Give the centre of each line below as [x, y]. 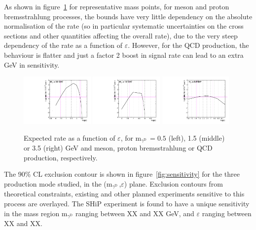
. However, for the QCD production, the [188, 45]
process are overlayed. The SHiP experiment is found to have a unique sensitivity [127, 203]
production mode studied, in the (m [58, 183]
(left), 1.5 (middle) [197, 137]
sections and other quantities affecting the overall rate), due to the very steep [121, 35]
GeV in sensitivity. [32, 64]
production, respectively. [61, 157]
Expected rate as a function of [70, 137]
